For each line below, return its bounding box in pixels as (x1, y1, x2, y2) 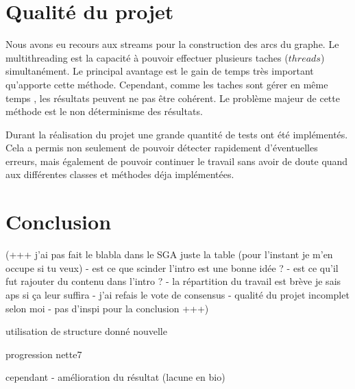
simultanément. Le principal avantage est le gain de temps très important (5, 64, 314, 78)
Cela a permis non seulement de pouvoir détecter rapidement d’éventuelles (5, 140, 318, 155)
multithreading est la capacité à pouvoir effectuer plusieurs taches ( (5, 50, 289, 64)
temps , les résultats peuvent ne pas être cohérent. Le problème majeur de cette (5, 90, 340, 105)
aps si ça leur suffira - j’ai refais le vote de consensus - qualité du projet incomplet (5, 287, 350, 301)
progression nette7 (5, 347, 82, 361)
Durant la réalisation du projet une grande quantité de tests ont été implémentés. (5, 127, 348, 141)
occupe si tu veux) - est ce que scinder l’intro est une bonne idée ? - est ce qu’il (5, 260, 339, 275)
